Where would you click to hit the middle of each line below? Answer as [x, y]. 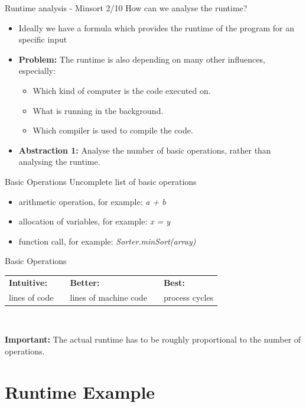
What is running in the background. [98, 110]
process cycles [188, 297]
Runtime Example [80, 391]
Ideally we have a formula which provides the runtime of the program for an [156, 27]
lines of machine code [108, 297]
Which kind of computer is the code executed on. [122, 90]
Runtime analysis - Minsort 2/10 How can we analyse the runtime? [126, 8]
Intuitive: [28, 282]
